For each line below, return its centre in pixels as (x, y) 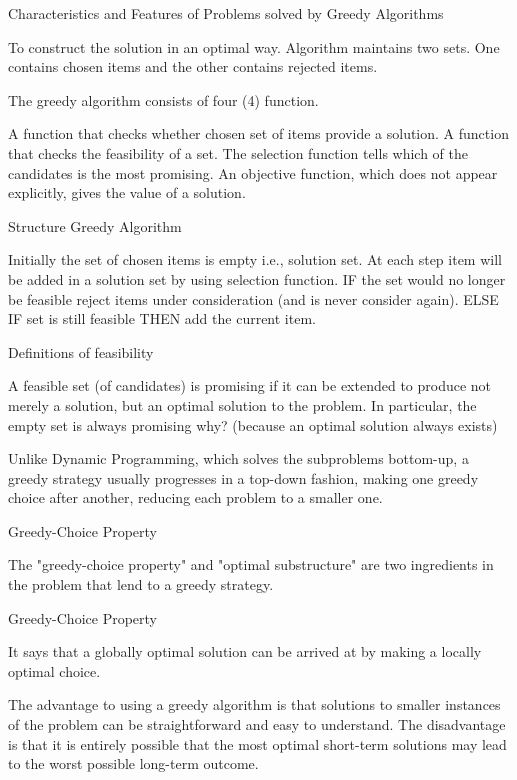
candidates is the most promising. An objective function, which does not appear (253, 172)
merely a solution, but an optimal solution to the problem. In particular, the (242, 404)
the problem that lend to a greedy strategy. (141, 584)
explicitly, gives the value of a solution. (127, 192)
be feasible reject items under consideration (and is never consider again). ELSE (253, 298)
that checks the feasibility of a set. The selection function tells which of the (238, 152)
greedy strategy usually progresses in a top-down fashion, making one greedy (243, 477)
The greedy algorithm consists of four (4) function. (163, 99)
